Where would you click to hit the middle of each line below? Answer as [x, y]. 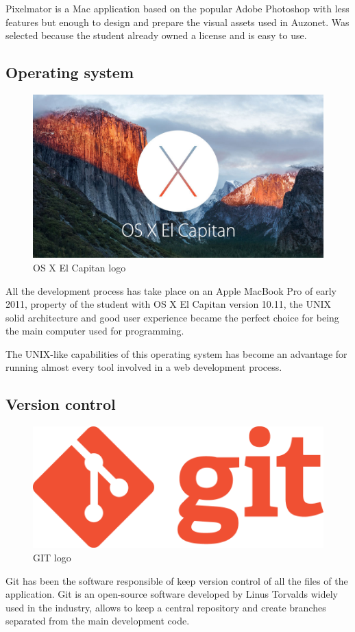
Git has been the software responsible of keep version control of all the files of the [177, 580]
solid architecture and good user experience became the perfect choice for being [172, 317]
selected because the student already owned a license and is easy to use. [156, 35]
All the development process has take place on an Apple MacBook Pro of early [171, 290]
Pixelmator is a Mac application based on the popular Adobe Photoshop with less [177, 8]
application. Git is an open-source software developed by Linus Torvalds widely [172, 594]
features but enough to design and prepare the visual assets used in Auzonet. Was [177, 22]
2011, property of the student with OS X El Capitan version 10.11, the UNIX [168, 304]
